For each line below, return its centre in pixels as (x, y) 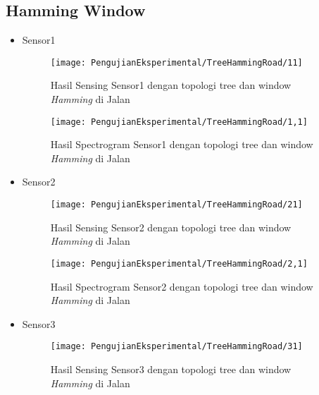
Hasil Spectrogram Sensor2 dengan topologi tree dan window (182, 286)
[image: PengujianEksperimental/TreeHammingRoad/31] (176, 347)
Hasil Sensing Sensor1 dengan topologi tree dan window (171, 85)
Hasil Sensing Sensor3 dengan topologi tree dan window (171, 369)
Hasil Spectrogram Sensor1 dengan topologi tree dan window (182, 144)
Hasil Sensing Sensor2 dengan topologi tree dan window (171, 227)
